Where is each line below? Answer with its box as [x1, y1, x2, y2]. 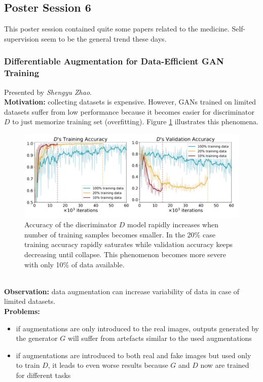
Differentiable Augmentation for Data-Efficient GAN [4, 55, 224, 67]
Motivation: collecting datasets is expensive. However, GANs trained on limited [4, 96, 256, 107]
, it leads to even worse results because [48, 360, 168, 370]
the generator [16, 333, 58, 343]
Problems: [4, 306, 40, 317]
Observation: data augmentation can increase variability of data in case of [4, 286, 240, 296]
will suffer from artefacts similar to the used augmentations [67, 333, 252, 343]
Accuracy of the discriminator [24, 219, 117, 230]
